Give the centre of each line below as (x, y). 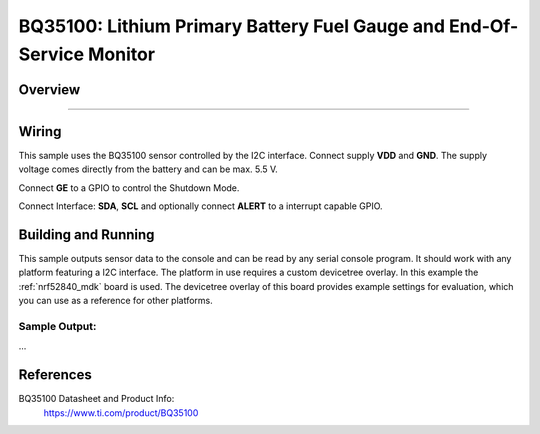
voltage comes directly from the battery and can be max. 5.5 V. (148, 169)
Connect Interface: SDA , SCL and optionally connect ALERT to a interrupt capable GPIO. (201, 206)
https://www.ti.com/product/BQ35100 (121, 412)
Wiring (40, 131)
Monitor (121, 54)
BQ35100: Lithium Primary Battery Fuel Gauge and (231, 26)
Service (51, 54)
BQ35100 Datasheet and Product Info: (96, 399)
